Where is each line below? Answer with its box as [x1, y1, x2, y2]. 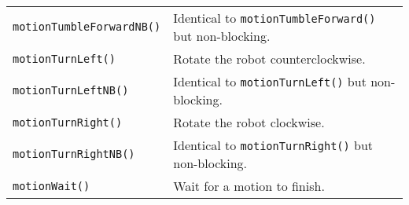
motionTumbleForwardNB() [13, 20, 161, 33]
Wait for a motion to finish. [173, 177, 325, 195]
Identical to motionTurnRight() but [173, 136, 374, 154]
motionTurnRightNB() [13, 148, 135, 160]
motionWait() [13, 179, 90, 192]
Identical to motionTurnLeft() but [173, 72, 367, 90]
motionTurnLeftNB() [13, 84, 129, 97]
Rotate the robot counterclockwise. [173, 49, 366, 68]
